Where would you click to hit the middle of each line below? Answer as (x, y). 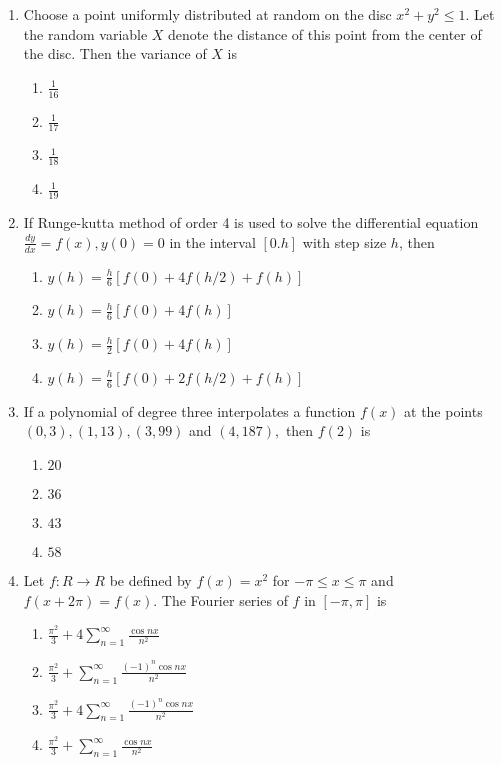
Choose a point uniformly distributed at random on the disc (207, 14)
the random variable (85, 33)
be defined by (150, 580)
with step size (344, 241)
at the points (443, 410)
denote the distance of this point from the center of (325, 33)
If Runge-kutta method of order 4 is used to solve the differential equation (251, 222)
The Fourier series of (224, 599)
